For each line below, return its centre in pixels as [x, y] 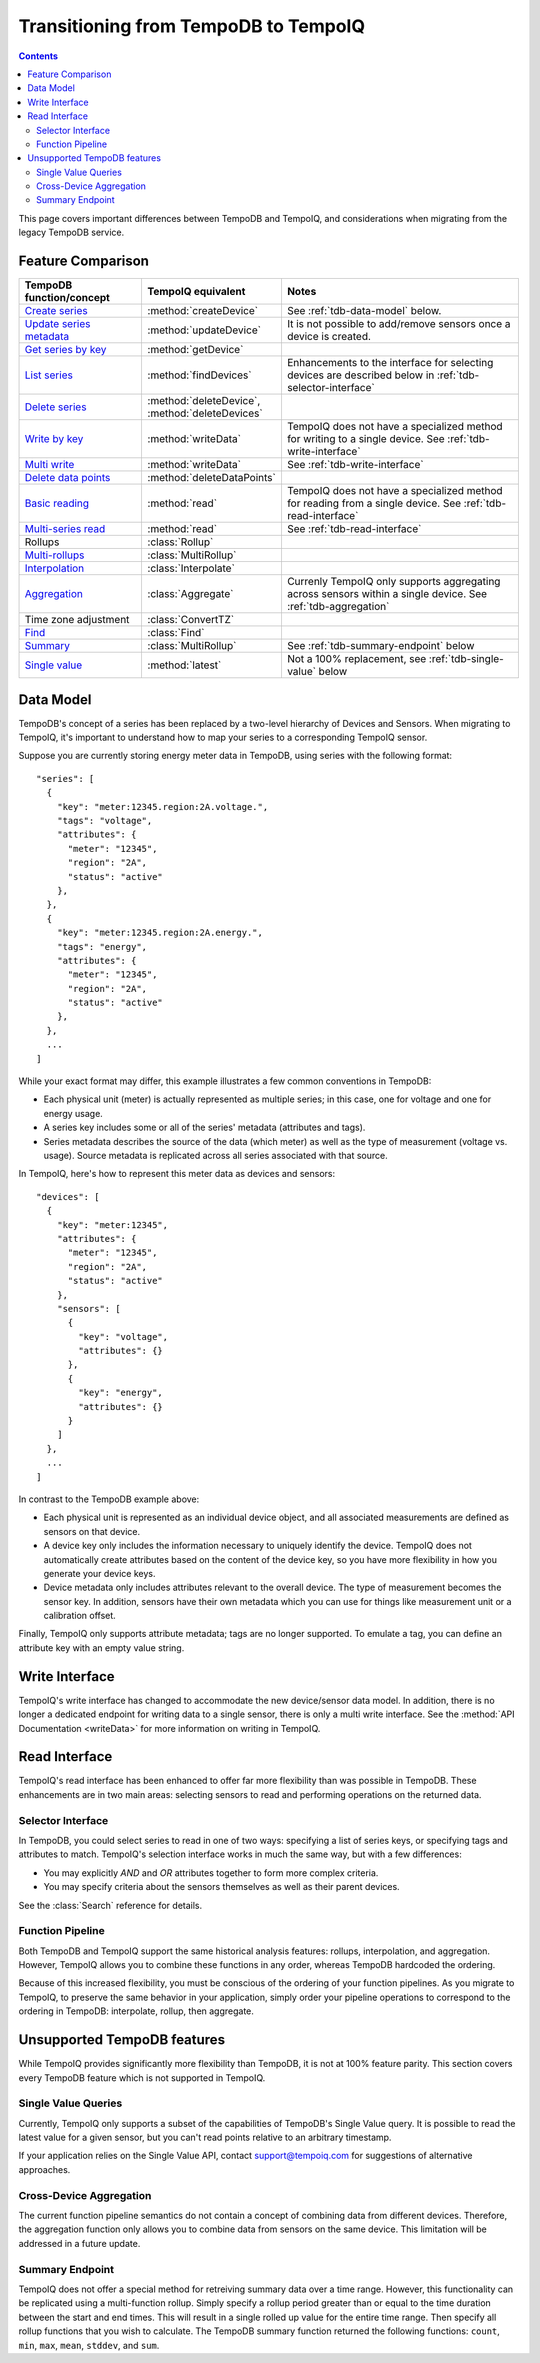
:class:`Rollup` [180, 542]
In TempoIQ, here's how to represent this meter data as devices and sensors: [177, 1174]
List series [49, 375]
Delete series [55, 407]
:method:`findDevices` [199, 375]
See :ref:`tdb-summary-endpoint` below [380, 646]
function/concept [67, 298]
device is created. [329, 337]
